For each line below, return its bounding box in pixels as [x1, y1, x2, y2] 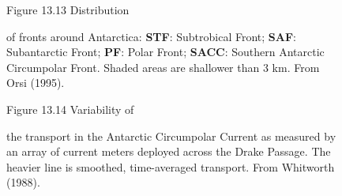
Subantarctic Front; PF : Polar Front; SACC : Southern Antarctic [6, 43, 325, 60]
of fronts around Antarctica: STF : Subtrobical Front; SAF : [6, 28, 296, 44]
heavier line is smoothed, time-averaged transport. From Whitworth [6, 158, 335, 175]
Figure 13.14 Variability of [6, 100, 134, 117]
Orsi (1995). [6, 74, 65, 91]
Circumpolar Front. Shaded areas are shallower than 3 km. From [6, 58, 320, 75]
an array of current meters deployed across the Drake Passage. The [6, 143, 331, 160]
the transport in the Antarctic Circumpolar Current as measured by [6, 127, 336, 144]
